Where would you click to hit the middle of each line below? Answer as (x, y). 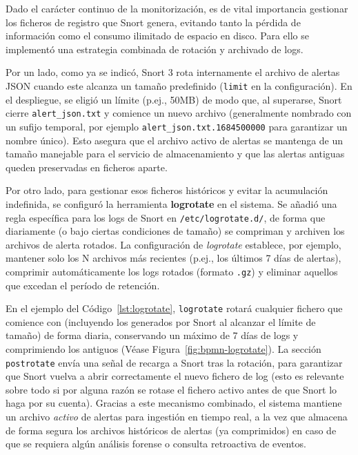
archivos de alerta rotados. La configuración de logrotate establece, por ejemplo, (173, 244)
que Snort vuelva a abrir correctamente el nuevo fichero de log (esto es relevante (175, 376)
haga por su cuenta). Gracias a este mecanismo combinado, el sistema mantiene (174, 403)
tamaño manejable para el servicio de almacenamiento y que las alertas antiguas (175, 154)
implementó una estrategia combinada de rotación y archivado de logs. (155, 49)
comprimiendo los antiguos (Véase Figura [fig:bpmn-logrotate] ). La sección (163, 349)
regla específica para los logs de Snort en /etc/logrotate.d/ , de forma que (166, 217)
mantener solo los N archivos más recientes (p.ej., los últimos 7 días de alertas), (173, 258)
